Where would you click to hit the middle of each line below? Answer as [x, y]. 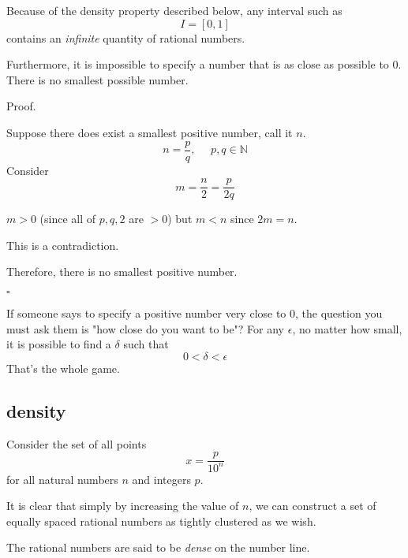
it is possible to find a [59, 344]
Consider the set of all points [77, 443]
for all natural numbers [62, 479]
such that [146, 344]
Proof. [21, 106]
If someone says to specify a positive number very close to [146, 313]
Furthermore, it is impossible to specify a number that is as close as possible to [198, 64]
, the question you [339, 313]
